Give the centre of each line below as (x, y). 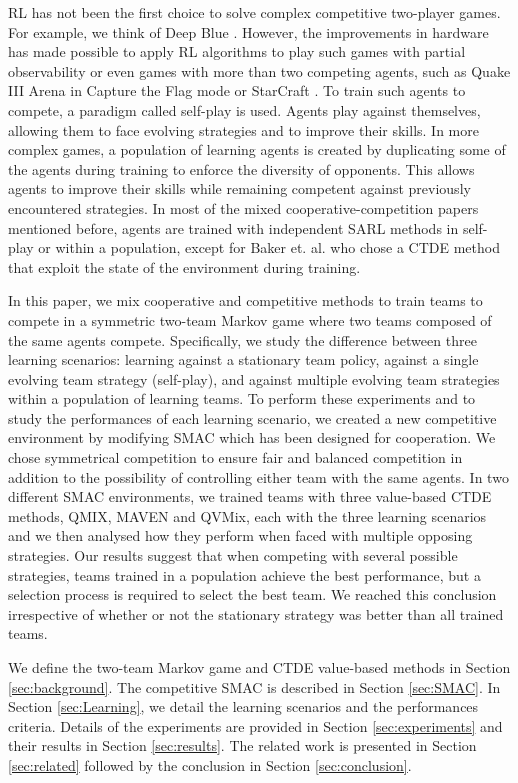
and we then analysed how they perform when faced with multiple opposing (240, 535)
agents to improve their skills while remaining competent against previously (239, 188)
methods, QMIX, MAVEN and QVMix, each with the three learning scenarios (247, 515)
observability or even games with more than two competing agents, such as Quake (259, 70)
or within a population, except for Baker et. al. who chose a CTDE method (269, 247)
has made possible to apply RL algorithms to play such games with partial (237, 51)
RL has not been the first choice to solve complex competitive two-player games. (254, 12)
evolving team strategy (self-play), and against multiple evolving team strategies (254, 378)
